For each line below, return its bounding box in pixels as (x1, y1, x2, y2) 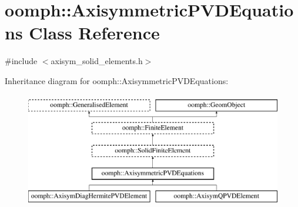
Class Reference (29, 21, 160, 45)
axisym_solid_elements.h (51, 55, 143, 67)
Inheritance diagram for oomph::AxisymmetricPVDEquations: (5, 74, 229, 86)
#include (5, 55, 38, 67)
